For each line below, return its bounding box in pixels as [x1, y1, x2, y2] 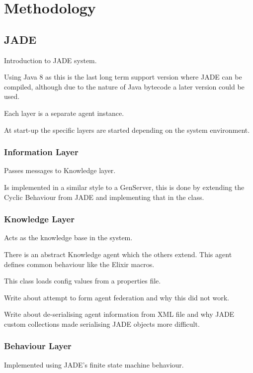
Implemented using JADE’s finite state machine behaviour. [4, 359, 184, 370]
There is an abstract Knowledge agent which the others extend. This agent [4, 249, 232, 259]
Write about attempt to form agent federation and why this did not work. [4, 292, 229, 302]
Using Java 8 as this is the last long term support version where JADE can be [4, 72, 242, 82]
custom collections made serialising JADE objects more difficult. [4, 318, 200, 329]
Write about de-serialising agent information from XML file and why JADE [4, 309, 235, 319]
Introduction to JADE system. [4, 55, 97, 65]
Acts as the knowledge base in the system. [4, 232, 133, 243]
